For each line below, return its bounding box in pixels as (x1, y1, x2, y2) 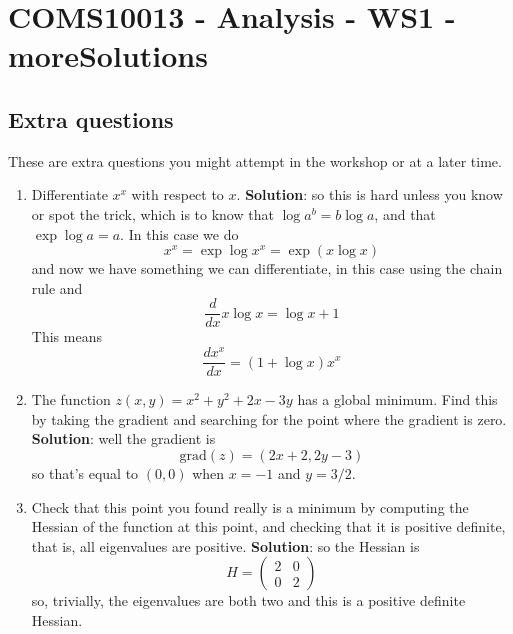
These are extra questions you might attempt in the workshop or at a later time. (8, 150, 502, 171)
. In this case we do (120, 223, 239, 244)
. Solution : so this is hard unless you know (236, 184, 503, 205)
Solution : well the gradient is (31, 428, 216, 449)
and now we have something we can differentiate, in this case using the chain (31, 258, 503, 279)
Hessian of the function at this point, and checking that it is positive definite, (31, 516, 506, 537)
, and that (374, 203, 436, 224)
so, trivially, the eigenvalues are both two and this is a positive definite (31, 590, 466, 611)
